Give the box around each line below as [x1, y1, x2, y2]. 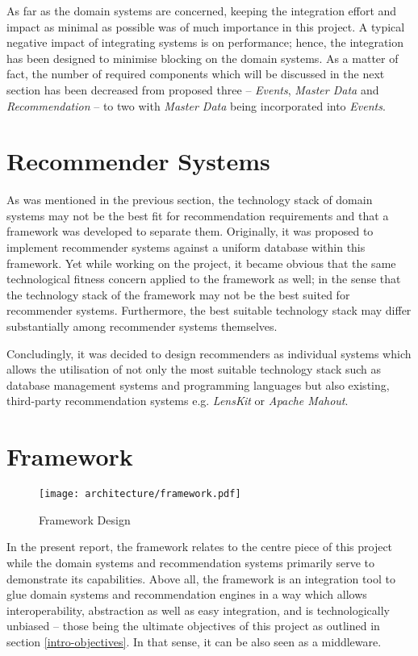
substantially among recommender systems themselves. [6, 318, 278, 335]
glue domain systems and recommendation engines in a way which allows [6, 586, 367, 603]
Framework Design [39, 511, 131, 528]
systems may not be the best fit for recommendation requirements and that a [6, 207, 389, 224]
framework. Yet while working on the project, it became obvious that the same [6, 254, 396, 271]
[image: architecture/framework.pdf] [39, 488, 241, 500]
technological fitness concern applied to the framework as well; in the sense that [6, 270, 401, 287]
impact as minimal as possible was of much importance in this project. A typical [6, 18, 405, 35]
